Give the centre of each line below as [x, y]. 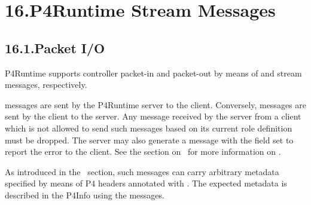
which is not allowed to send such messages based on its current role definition [149, 128]
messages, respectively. [46, 85]
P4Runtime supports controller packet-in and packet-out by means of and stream [153, 73]
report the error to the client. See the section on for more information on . [143, 152]
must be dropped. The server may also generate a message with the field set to [149, 140]
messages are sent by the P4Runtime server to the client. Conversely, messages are [155, 104]
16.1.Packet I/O [55, 48]
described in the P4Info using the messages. [85, 195]
